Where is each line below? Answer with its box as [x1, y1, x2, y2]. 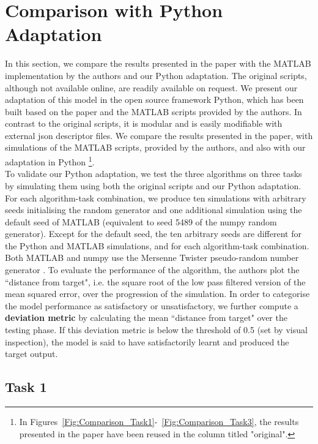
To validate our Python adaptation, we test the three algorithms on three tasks [5, 167, 302, 180]
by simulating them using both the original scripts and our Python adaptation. [5, 179, 301, 192]
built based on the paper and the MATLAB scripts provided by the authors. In [5, 105, 302, 118]
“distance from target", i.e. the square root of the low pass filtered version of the [5, 275, 306, 288]
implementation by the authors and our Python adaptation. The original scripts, [5, 69, 307, 81]
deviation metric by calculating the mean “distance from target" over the [5, 311, 287, 324]
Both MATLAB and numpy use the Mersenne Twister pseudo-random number [5, 251, 299, 264]
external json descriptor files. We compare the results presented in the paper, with [5, 129, 313, 141]
